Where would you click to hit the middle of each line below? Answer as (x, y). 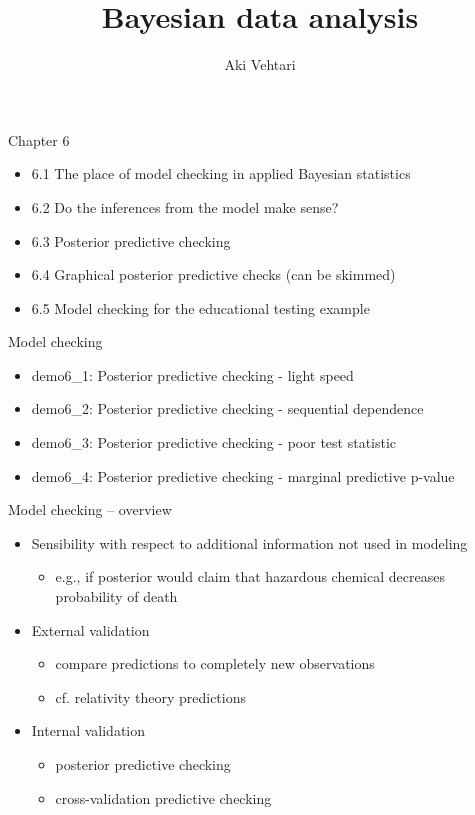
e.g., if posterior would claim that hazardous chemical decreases (250, 576)
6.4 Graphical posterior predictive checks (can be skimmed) (213, 274)
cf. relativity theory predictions (150, 696)
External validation (90, 629)
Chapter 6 (39, 139)
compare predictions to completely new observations (215, 663)
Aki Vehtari (260, 64)
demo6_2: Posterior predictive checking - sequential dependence (227, 408)
